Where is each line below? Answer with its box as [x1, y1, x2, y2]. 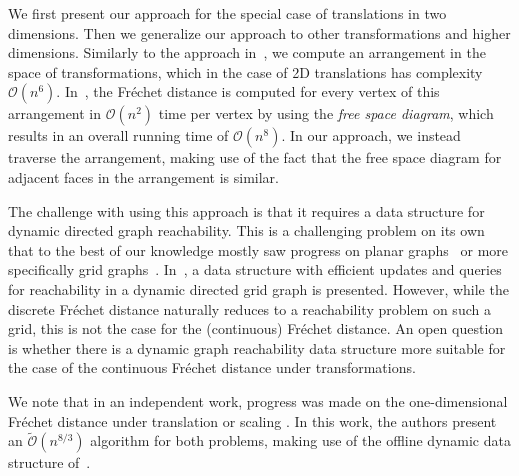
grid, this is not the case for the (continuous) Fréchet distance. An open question [8, 318, 504, 339]
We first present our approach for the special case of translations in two [8, 3, 447, 23]
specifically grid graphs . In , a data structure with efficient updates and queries [8, 259, 502, 280]
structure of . [8, 452, 91, 473]
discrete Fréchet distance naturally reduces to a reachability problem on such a [8, 298, 491, 319]
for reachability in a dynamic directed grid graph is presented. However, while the [8, 278, 509, 299]
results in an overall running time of [8, 125, 229, 146]
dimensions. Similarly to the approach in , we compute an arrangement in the [8, 42, 486, 63]
